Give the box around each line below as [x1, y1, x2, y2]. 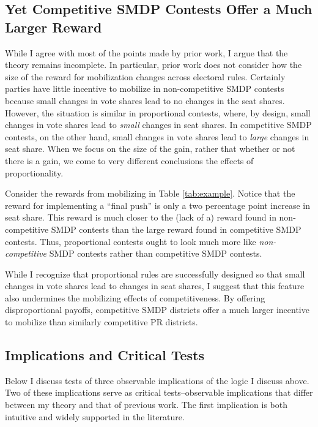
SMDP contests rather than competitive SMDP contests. [49, 247, 262, 260]
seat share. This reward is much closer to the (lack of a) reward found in [5, 211, 276, 224]
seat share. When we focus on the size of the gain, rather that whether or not [5, 142, 295, 155]
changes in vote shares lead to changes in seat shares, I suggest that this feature [5, 279, 305, 292]
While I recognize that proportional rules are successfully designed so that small [5, 267, 305, 280]
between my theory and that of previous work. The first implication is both [5, 398, 288, 411]
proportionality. [5, 166, 64, 179]
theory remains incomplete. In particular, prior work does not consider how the [5, 58, 302, 71]
